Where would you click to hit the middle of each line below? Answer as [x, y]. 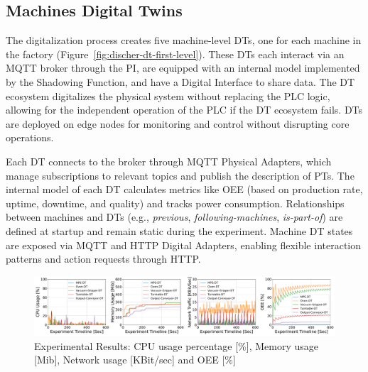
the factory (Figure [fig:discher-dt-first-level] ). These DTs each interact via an [175, 54]
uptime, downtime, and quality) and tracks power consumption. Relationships [175, 203]
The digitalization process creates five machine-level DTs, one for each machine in [184, 40]
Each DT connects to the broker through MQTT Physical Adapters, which [169, 161]
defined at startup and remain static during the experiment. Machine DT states [179, 230]
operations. [30, 137]
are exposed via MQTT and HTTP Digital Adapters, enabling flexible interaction [184, 245]
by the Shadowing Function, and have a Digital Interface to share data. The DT [180, 81]
